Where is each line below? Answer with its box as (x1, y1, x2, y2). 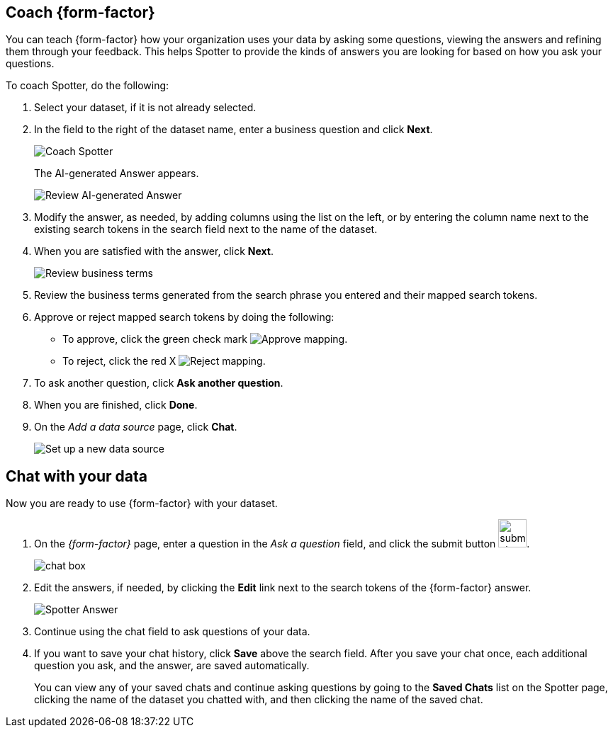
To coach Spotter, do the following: (6, 79, 169, 92)
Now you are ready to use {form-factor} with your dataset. (6, 497, 278, 510)
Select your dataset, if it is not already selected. (34, 101, 257, 114)
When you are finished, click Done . (34, 399, 198, 411)
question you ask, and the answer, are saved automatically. (34, 659, 310, 672)
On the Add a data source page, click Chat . (34, 421, 237, 433)
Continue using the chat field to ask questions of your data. (34, 625, 310, 638)
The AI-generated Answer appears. (34, 167, 199, 180)
